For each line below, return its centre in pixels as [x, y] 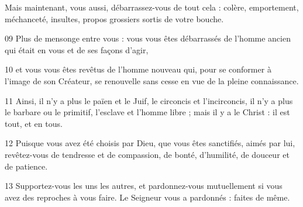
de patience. [26, 166]
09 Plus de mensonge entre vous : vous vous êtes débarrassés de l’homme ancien [148, 38]
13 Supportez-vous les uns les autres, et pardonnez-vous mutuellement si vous [144, 186]
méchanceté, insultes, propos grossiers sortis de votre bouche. [114, 18]
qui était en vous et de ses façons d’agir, [77, 49]
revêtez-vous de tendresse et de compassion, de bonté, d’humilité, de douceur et [147, 154]
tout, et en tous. [34, 123]
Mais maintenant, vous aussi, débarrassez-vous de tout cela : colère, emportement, [152, 7]
